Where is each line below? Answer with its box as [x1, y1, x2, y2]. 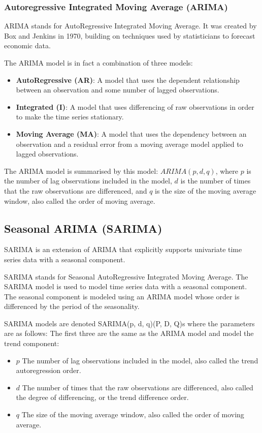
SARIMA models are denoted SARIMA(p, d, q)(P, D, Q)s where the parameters [4, 318, 255, 328]
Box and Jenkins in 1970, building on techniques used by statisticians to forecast [4, 30, 255, 41]
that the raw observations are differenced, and [4, 185, 147, 196]
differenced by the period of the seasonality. [4, 301, 140, 312]
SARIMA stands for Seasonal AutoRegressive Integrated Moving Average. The [4, 271, 248, 282]
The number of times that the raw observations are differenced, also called [22, 382, 253, 392]
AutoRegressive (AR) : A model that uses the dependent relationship [16, 74, 240, 85]
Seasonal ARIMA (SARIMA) [4, 220, 162, 236]
